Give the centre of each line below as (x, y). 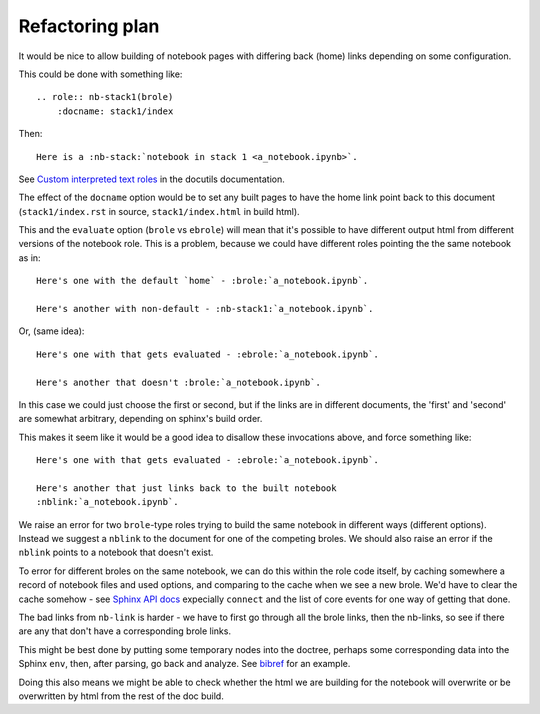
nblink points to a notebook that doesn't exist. (116, 552)
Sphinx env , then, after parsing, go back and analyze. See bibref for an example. (184, 664)
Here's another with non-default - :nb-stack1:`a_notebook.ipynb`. (205, 309)
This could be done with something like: (100, 74)
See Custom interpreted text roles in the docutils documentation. (151, 179)
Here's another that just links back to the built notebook (186, 488)
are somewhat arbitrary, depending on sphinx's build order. (140, 419)
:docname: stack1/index (115, 111)
